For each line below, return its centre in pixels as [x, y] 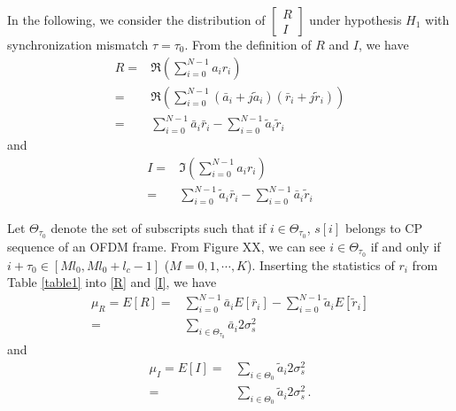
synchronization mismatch [78, 44]
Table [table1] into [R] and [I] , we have [112, 282]
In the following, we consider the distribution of [136, 19]
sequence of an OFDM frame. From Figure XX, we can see [166, 246]
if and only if [406, 246]
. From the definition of [248, 44]
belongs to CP [383, 227]
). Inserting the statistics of [321, 264]
